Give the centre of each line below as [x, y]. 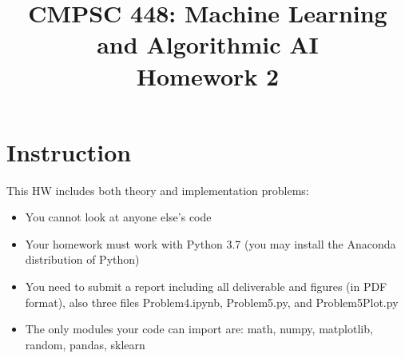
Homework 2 [208, 76]
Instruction [69, 151]
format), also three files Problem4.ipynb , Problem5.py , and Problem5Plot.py [212, 302]
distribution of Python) [82, 259]
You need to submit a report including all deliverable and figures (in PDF [206, 286]
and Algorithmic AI [208, 44]
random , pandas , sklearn [85, 344]
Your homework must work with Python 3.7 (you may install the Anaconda [210, 243]
